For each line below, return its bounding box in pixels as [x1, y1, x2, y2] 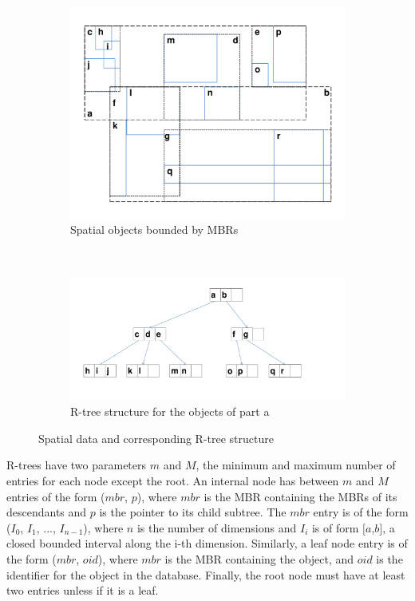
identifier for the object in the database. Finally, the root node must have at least [6, 566, 405, 583]
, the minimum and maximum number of [196, 457, 396, 473]
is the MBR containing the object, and [164, 551, 354, 567]
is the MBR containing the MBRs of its [204, 488, 397, 504]
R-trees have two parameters [6, 457, 147, 473]
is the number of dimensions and [136, 519, 297, 536]
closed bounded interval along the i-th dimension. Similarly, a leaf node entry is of [6, 535, 408, 552]
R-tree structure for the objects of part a [70, 403, 270, 420]
